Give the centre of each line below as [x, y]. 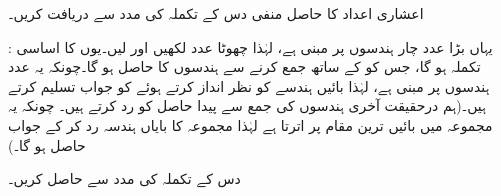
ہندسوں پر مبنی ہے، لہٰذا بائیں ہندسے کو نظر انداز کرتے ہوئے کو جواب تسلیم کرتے [249, 85]
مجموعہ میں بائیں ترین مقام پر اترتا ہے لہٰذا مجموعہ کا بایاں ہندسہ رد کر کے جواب [250, 124]
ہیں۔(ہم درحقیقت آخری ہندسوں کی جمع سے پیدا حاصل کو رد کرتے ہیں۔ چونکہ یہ [247, 105]
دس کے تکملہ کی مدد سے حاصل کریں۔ [124, 178]
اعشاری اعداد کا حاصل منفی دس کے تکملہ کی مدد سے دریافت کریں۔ [216, 13]
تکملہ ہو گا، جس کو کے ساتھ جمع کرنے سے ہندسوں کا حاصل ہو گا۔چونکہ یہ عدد [244, 66]
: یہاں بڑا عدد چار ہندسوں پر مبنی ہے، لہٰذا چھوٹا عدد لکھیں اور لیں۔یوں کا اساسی [250, 46]
